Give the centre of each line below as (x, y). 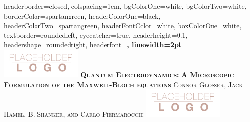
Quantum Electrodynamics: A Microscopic (157, 74)
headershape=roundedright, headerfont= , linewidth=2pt (93, 45)
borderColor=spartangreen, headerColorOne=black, (82, 15)
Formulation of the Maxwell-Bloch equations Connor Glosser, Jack (124, 84)
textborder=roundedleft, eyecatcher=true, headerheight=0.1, (96, 35)
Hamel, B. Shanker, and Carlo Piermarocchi (74, 114)
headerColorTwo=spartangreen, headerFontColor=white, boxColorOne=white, (123, 25)
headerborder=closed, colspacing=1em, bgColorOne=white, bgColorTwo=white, (125, 6)
